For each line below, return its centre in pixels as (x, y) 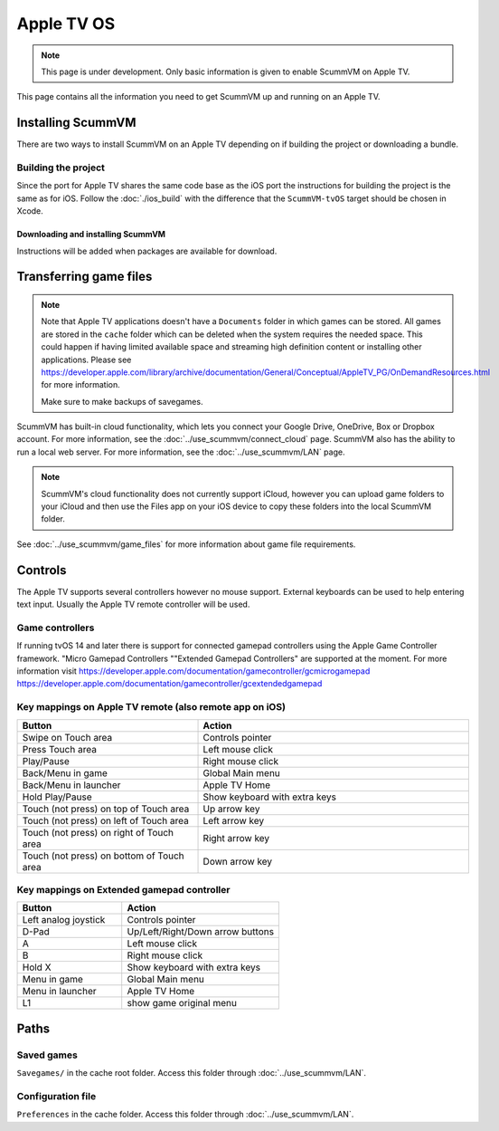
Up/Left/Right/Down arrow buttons (201, 932)
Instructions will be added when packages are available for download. (147, 251)
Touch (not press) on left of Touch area (106, 820)
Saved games (47, 1055)
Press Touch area (59, 749)
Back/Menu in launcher (71, 785)
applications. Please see (86, 359)
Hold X (37, 967)
